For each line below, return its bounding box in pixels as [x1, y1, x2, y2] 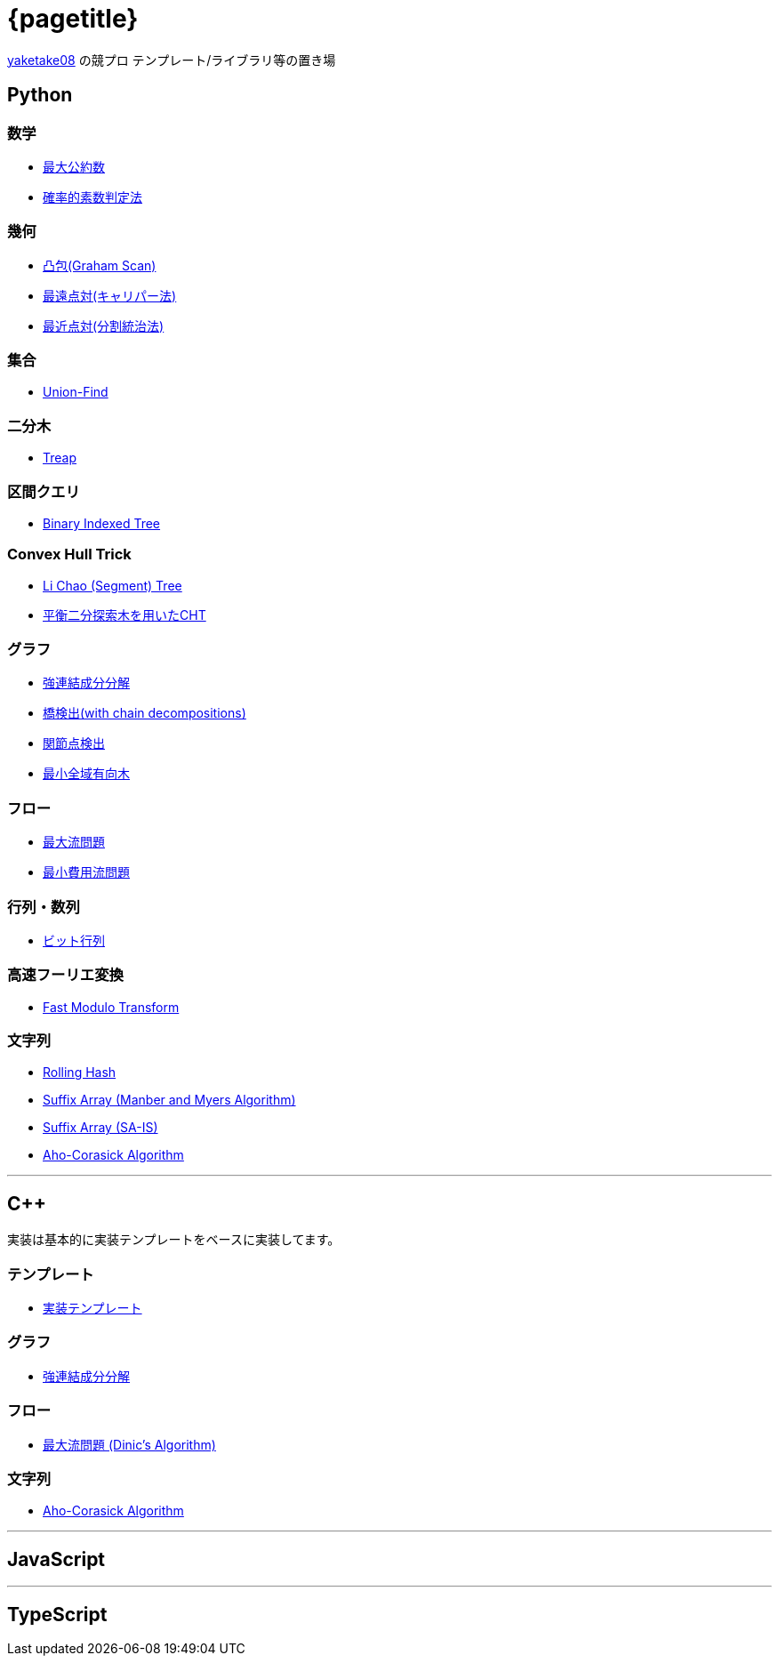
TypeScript [7, 1603, 108, 1626]
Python [7, 84, 73, 107]
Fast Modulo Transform [43, 999, 180, 1015]
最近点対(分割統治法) [43, 317, 165, 333]
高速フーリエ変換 [7, 966, 124, 984]
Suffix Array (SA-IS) [43, 1120, 158, 1136]
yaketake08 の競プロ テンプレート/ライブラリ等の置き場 [7, 52, 336, 68]
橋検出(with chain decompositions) [43, 705, 246, 721]
